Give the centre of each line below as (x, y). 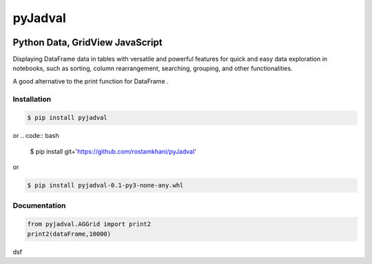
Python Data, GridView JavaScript (87, 42)
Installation (32, 99)
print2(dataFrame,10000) (69, 234)
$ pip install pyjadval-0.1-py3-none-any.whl (105, 185)
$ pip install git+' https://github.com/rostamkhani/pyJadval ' (113, 151)
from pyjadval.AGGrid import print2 (89, 224)
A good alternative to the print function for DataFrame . (91, 81)
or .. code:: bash (36, 136)
